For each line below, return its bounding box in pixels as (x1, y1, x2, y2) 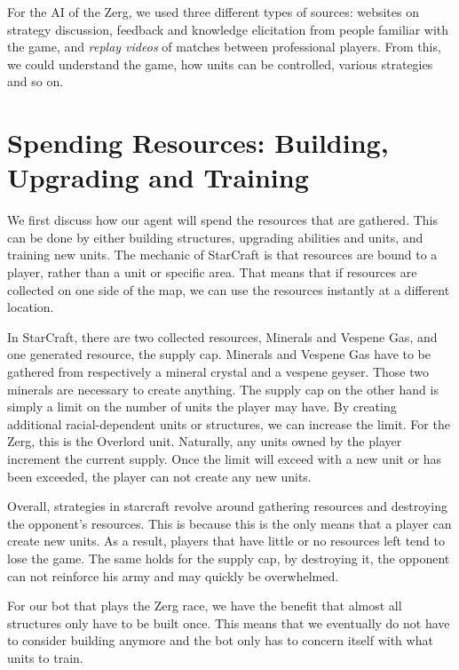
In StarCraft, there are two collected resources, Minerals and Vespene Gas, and (7, 327, 438, 346)
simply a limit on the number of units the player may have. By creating (7, 397, 397, 416)
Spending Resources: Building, (7, 124, 389, 161)
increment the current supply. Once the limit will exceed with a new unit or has (7, 450, 442, 467)
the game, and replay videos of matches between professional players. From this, (7, 37, 441, 56)
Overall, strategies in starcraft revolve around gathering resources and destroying (7, 497, 447, 515)
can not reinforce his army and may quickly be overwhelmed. (7, 566, 339, 585)
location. (7, 298, 54, 316)
